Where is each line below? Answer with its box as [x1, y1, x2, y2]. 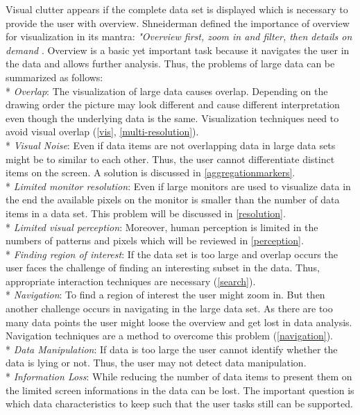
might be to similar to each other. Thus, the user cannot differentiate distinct [6, 151, 335, 166]
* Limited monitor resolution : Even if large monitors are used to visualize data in [6, 178, 351, 193]
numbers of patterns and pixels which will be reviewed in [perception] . [6, 233, 304, 248]
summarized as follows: [6, 69, 103, 84]
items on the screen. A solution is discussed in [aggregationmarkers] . [6, 165, 295, 180]
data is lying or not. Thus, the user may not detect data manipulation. [6, 355, 307, 370]
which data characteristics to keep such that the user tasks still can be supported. [6, 396, 353, 411]
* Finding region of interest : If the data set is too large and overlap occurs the [6, 246, 338, 261]
